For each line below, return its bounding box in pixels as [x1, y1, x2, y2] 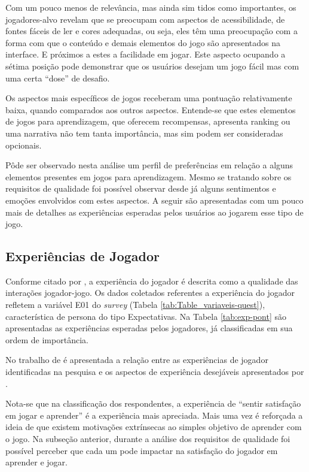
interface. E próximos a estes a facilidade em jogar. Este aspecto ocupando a [5, 48, 286, 60]
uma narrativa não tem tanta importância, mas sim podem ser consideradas [5, 126, 283, 139]
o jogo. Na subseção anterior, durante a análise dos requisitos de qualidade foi [5, 432, 290, 445]
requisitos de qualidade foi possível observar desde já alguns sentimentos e [5, 182, 276, 195]
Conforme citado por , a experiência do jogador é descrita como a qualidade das [5, 274, 298, 287]
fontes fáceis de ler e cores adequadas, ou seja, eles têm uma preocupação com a [5, 25, 298, 37]
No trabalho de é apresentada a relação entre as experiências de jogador [5, 353, 268, 366]
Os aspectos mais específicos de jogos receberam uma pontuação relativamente [5, 92, 292, 104]
